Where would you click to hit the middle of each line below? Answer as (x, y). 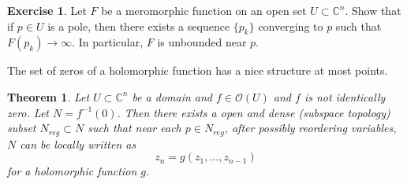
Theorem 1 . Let (49, 96)
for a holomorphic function (72, 171)
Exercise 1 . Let (47, 10)
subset (22, 128)
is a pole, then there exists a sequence (139, 26)
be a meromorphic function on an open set (204, 10)
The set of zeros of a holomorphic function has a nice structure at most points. (198, 70)
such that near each (134, 128)
